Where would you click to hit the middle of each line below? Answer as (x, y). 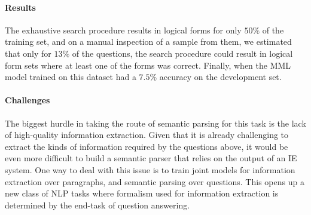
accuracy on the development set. (220, 77)
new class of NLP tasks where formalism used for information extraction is (142, 193)
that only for (28, 53)
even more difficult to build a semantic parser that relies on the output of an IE (151, 158)
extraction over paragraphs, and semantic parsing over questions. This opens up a (155, 181)
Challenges (28, 100)
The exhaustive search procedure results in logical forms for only (123, 30)
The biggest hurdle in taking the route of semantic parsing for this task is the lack (155, 123)
